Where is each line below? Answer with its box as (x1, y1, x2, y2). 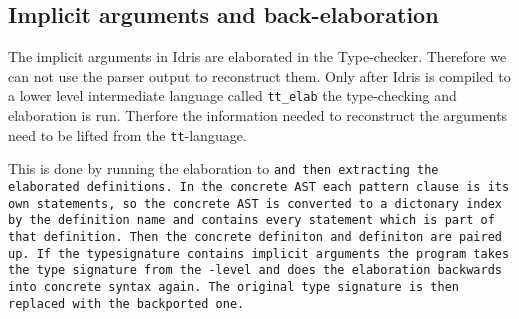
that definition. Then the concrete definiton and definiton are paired (8, 229, 502, 244)
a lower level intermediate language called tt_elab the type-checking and (8, 85, 457, 106)
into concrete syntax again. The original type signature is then (8, 279, 460, 294)
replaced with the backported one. (8, 296, 245, 311)
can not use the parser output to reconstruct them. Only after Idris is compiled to (8, 65, 511, 86)
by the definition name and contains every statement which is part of (8, 213, 495, 228)
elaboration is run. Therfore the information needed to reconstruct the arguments (8, 105, 508, 126)
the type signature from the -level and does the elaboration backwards (8, 263, 502, 278)
